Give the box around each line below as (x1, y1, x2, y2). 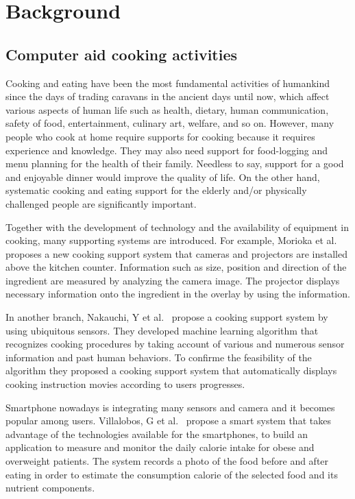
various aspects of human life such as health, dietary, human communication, (5, 102, 329, 117)
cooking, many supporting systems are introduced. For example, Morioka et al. (5, 233, 337, 247)
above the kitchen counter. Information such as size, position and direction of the (5, 260, 347, 274)
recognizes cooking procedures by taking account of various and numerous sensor (5, 337, 345, 351)
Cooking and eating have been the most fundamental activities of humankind (5, 75, 330, 90)
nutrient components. (5, 480, 95, 495)
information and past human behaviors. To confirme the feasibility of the (5, 350, 312, 364)
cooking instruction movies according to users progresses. (5, 377, 245, 391)
